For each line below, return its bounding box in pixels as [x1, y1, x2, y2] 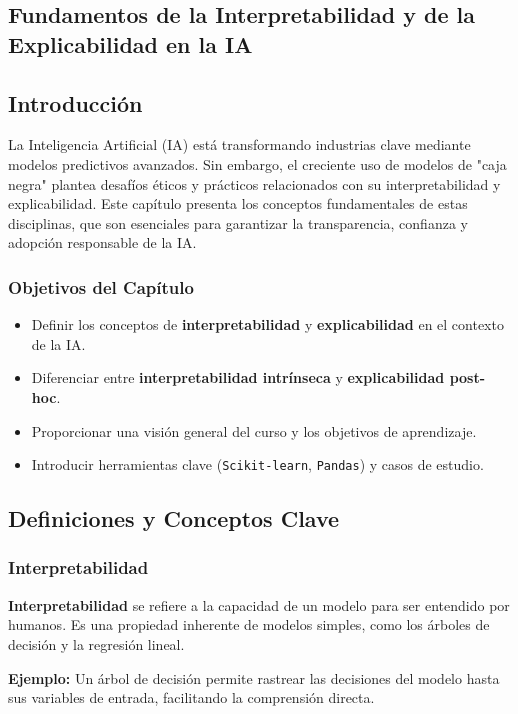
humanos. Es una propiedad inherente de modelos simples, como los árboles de [8, 614, 490, 635]
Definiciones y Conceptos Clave [8, 503, 340, 534]
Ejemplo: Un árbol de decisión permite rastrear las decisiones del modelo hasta [8, 667, 500, 688]
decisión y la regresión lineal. [8, 633, 185, 654]
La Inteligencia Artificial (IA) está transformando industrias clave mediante [8, 134, 471, 155]
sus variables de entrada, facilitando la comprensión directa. [8, 687, 375, 708]
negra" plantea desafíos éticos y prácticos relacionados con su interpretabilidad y [8, 173, 501, 194]
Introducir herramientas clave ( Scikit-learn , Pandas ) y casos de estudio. [31, 454, 484, 475]
